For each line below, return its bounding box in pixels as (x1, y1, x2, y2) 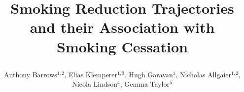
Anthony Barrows (4, 69, 57, 79)
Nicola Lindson (72, 79, 118, 89)
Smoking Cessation (56, 36, 188, 56)
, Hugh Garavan (125, 69, 173, 79)
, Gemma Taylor (120, 79, 170, 89)
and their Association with (30, 17, 215, 37)
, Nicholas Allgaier (175, 69, 232, 79)
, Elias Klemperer (64, 69, 118, 79)
